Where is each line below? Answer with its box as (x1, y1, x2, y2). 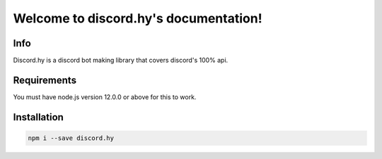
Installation (13, 111, 64, 123)
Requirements (13, 74, 77, 86)
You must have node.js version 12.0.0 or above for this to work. (13, 92, 197, 101)
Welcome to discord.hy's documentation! (13, 11, 262, 26)
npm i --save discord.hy (28, 134, 115, 142)
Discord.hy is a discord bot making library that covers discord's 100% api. (13, 56, 228, 65)
